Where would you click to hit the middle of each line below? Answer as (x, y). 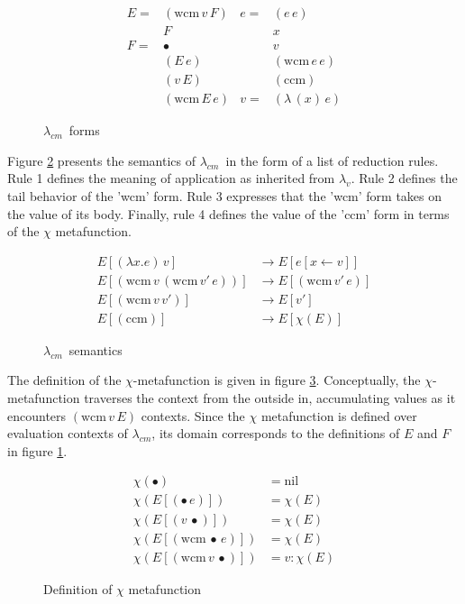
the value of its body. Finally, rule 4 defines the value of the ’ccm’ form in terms (228, 213)
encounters (37, 415)
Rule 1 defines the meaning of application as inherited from (171, 178)
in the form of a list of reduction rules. (332, 160)
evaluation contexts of (68, 433)
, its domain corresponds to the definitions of (276, 433)
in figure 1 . (37, 450)
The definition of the (64, 380)
